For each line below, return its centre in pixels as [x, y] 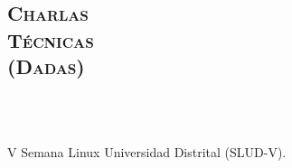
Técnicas [51, 39]
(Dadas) [46, 66]
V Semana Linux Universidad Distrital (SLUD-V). [147, 152]
